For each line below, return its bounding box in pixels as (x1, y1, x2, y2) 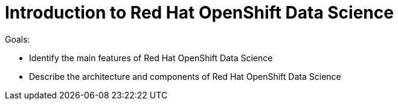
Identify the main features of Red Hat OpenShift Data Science (29, 52, 273, 63)
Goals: (5, 34, 30, 44)
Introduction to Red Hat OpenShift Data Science (5, 2, 394, 23)
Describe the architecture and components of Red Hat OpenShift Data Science (29, 71, 341, 82)
